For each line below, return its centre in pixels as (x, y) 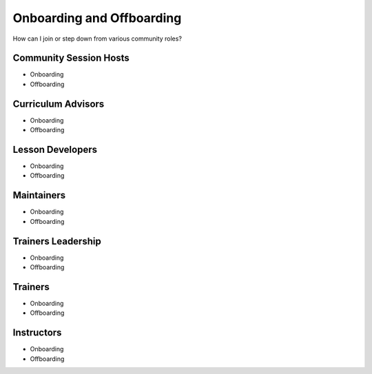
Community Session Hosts (71, 58)
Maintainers (39, 195)
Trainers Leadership (57, 241)
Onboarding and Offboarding (97, 18)
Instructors (37, 333)
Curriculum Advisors (59, 104)
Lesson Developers (55, 149)
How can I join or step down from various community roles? (97, 39)
